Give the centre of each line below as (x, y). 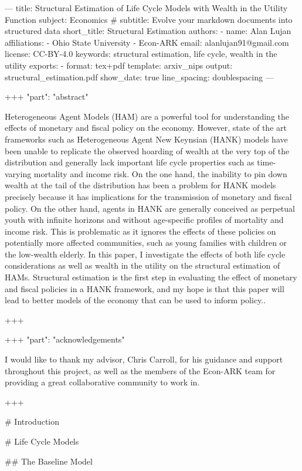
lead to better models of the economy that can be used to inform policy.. (135, 300)
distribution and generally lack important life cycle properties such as (130, 162)
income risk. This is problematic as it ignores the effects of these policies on (140, 231)
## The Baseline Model (49, 461)
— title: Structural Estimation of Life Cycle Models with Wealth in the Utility (146, 8)
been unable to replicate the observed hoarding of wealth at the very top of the (147, 150)
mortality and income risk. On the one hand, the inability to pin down (160, 173)
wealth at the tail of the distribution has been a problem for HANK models (140, 185)
